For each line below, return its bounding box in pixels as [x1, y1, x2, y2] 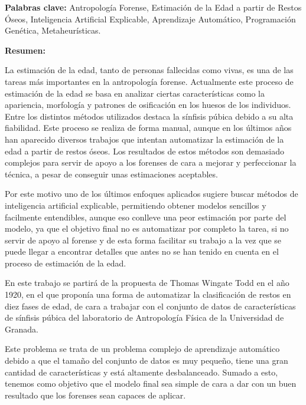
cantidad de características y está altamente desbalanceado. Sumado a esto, [5, 366, 278, 378]
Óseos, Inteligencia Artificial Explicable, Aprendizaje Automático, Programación [5, 12, 296, 25]
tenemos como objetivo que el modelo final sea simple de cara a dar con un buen [5, 377, 297, 390]
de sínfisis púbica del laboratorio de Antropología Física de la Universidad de [5, 311, 284, 324]
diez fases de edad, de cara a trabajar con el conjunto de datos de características [5, 299, 296, 312]
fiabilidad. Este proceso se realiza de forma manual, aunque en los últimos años [5, 121, 292, 134]
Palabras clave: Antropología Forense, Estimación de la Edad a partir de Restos [5, 1, 302, 13]
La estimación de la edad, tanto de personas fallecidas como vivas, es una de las [5, 64, 294, 76]
